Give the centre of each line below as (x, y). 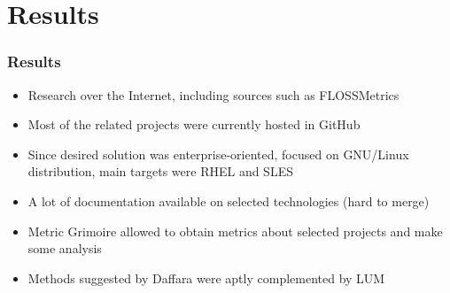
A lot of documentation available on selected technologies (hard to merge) (229, 200)
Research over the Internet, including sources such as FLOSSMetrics (213, 94)
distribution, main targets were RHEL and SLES (160, 171)
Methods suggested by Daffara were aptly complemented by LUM (206, 278)
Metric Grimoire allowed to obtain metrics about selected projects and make (235, 231)
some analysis (65, 248)
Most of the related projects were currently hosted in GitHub (194, 124)
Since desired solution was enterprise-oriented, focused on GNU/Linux (218, 154)
